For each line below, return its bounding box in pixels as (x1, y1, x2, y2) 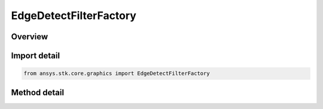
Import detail (11, 51, 60, 61)
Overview (11, 32, 48, 42)
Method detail (11, 87, 65, 98)
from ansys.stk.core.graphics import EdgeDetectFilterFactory (23, 70, 210, 77)
